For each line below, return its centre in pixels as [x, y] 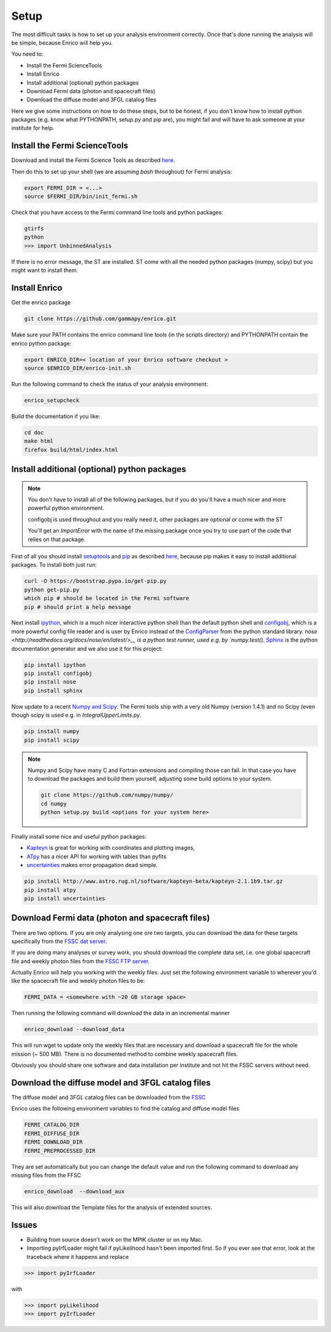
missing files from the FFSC [46, 1176]
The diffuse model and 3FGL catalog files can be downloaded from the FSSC [108, 1098]
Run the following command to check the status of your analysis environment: [110, 384]
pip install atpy [50, 890]
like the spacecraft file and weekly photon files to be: [78, 981]
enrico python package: [41, 343]
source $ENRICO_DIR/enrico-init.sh [78, 368]
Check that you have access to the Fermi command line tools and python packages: [117, 212]
